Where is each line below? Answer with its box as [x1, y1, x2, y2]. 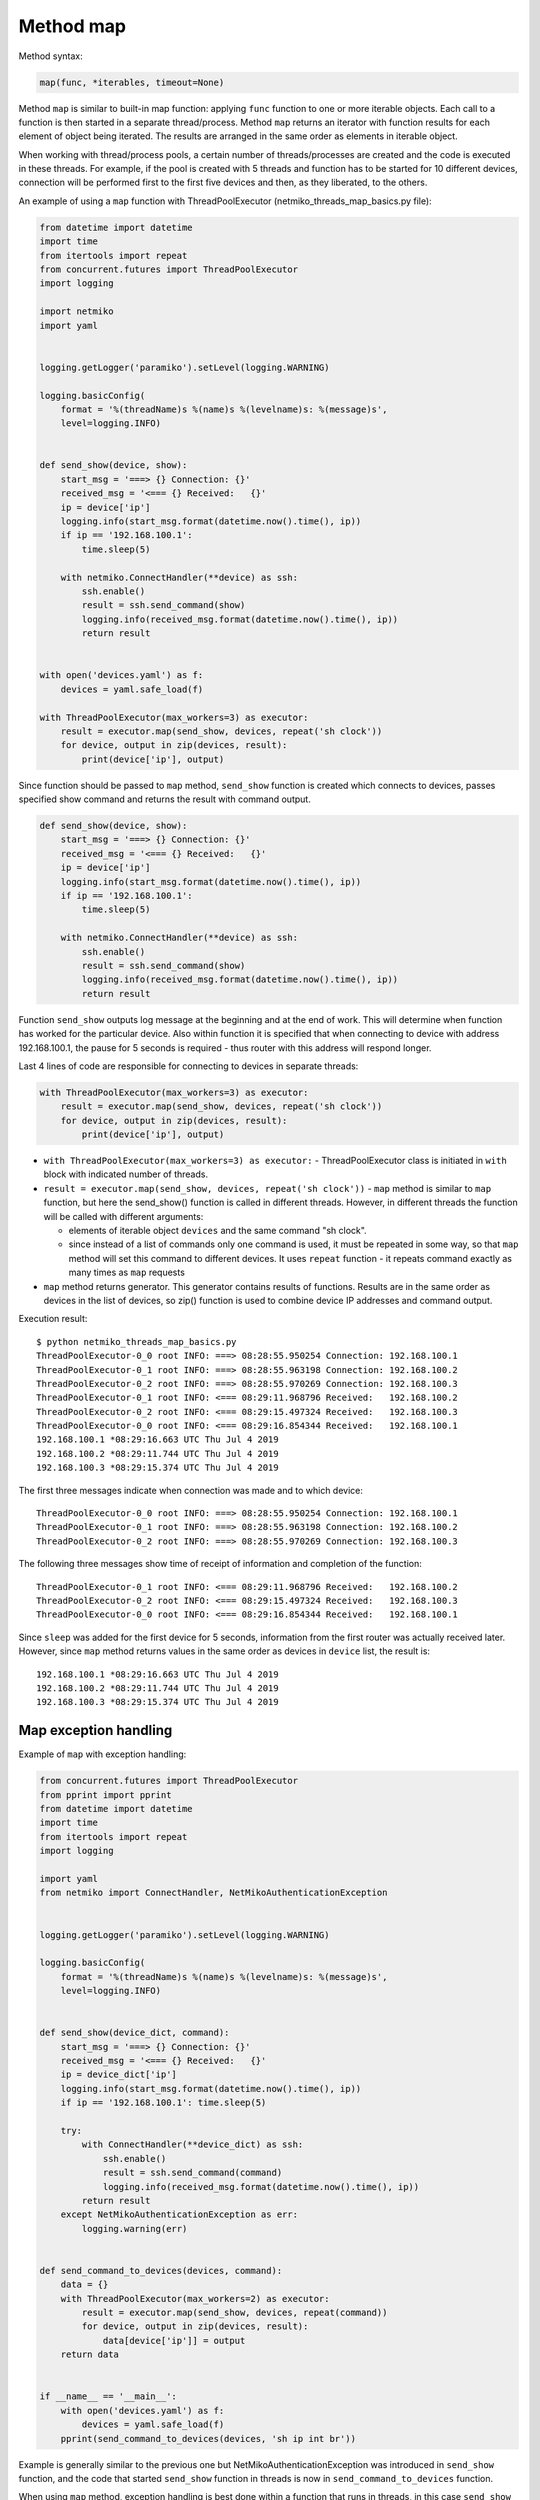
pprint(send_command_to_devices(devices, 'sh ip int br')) [60, 2433, 357, 2444]
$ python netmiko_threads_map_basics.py [36, 1336, 237, 1347]
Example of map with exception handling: [18, 1748, 187, 1760]
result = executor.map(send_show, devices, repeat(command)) [81, 2307, 388, 2319]
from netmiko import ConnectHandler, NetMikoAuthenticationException [39, 1887, 388, 1899]
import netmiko [39, 306, 114, 317]
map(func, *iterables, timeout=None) [39, 76, 225, 88]
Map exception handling [18, 1722, 173, 1739]
